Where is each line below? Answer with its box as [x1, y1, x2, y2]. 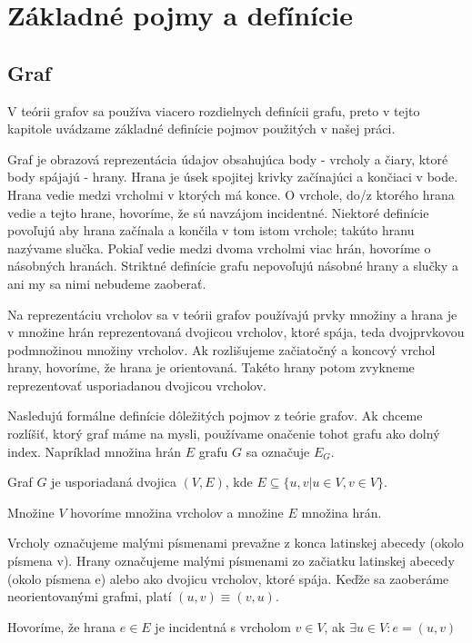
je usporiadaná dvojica [51, 472, 176, 491]
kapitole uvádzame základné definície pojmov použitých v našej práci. [7, 119, 396, 138]
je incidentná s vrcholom [155, 617, 291, 636]
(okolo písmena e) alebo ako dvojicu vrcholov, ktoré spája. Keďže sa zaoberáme [7, 569, 449, 588]
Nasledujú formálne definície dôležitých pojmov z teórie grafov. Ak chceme [7, 406, 423, 425]
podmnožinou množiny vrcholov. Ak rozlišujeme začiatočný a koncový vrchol [7, 340, 436, 359]
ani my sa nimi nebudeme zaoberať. [7, 273, 206, 292]
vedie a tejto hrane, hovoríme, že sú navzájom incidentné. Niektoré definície [7, 203, 429, 222]
